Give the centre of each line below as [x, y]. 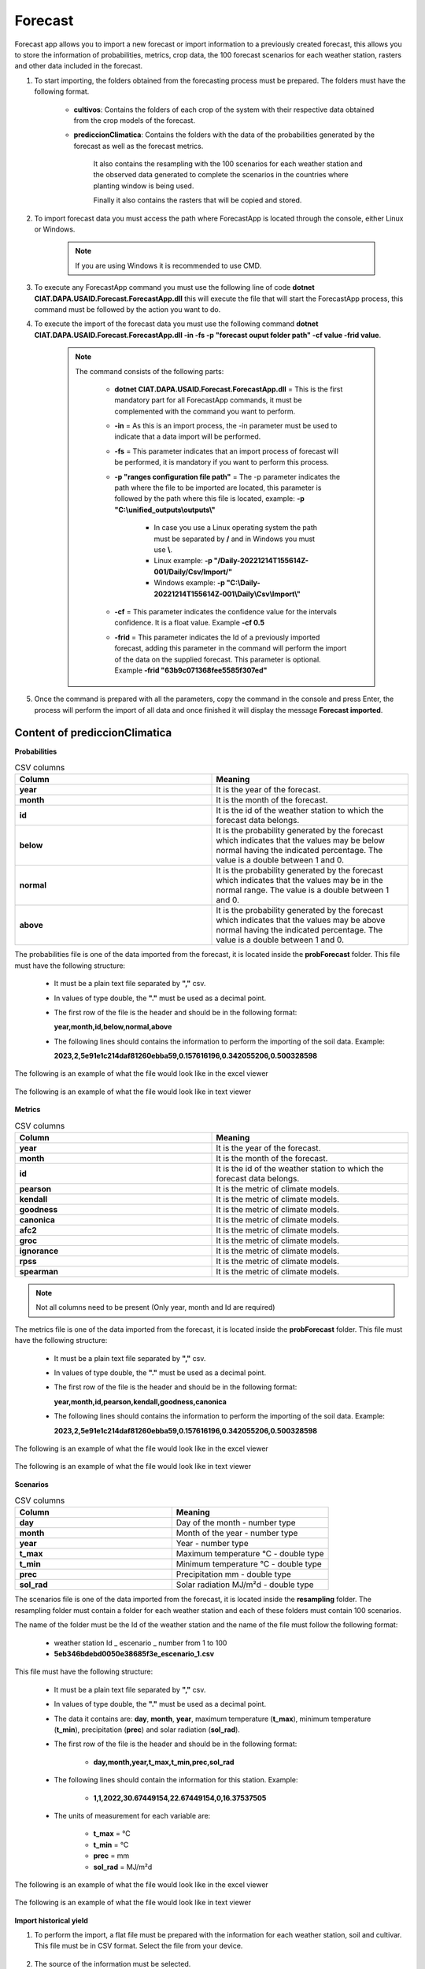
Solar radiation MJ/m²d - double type [245, 1585]
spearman [39, 1272]
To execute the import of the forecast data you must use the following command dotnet [176, 324]
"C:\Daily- [243, 583]
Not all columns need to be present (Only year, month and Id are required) [155, 1307]
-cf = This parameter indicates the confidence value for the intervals [226, 611]
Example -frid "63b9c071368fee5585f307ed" [191, 670]
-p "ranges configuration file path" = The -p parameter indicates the [227, 476]
